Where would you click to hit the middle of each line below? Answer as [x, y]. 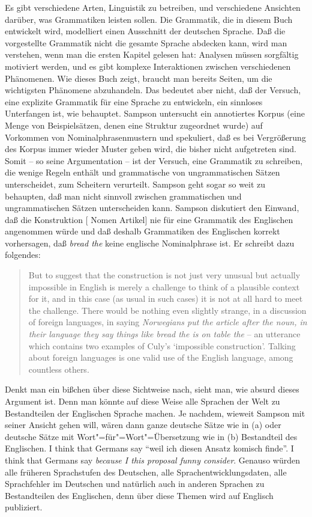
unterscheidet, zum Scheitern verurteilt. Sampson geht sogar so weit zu [135, 184]
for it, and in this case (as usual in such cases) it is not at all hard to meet [166, 298]
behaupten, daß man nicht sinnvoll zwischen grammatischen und [123, 196]
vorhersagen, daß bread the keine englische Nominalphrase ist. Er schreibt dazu [150, 243]
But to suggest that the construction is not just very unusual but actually [164, 275]
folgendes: [23, 255]
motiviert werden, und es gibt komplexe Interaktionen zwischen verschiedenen [148, 66]
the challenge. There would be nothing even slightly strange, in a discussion [167, 310]
